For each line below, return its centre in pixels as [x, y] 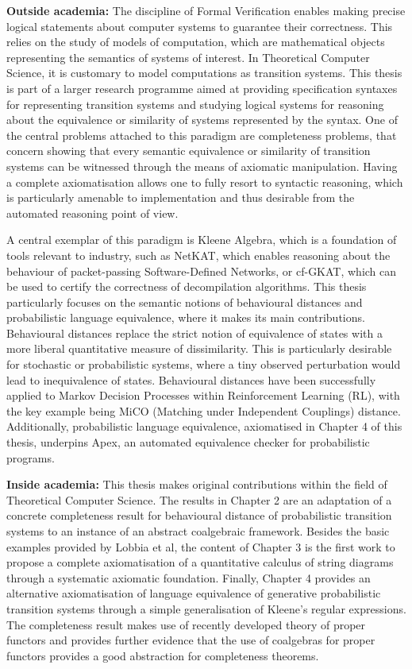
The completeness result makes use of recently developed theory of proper [186, 624]
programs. [31, 457]
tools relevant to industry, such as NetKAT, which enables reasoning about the [198, 255]
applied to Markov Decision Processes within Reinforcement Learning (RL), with [203, 395]
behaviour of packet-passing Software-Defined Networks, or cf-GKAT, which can [202, 271]
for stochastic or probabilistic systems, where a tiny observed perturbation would [204, 364]
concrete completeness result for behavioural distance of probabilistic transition [199, 515]
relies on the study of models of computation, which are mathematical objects [196, 42]
